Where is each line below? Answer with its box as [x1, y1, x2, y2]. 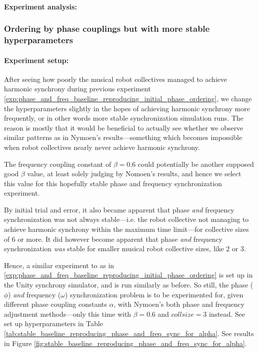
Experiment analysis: [4, 1, 77, 11]
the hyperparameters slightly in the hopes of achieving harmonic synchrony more [4, 103, 250, 113]
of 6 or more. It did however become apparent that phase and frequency [4, 233, 223, 244]
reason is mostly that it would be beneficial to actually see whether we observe [4, 122, 243, 133]
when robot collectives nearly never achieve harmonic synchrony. [4, 141, 200, 152]
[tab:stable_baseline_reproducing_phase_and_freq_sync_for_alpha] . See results [4, 328, 254, 338]
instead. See [209, 308, 245, 319]
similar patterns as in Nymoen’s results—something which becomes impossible [4, 132, 242, 142]
